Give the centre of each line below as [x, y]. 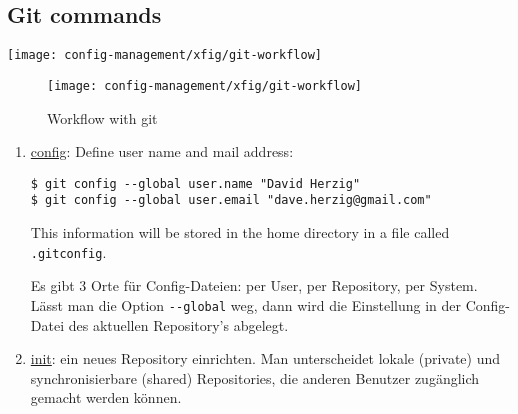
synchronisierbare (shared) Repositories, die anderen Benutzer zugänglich [255, 377]
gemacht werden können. [106, 397]
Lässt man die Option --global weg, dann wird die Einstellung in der [245, 304]
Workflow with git [102, 117]
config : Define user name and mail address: [162, 151]
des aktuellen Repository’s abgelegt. [178, 324]
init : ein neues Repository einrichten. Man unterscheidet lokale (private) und [265, 358]
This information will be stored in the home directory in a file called [240, 232]
